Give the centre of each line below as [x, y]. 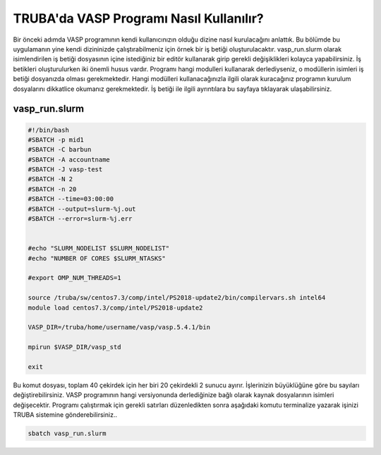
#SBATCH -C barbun [60, 150]
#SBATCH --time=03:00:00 [71, 199]
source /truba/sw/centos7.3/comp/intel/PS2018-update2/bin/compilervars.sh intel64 [177, 298]
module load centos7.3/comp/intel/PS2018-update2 [115, 308]
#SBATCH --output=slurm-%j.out [82, 209]
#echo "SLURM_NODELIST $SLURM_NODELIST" [98, 248]
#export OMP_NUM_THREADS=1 [74, 278]
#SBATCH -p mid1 [56, 140]
